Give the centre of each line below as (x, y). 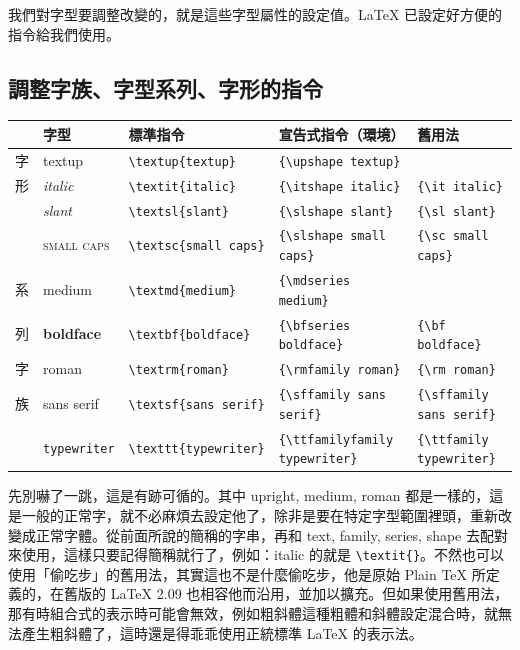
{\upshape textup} (339, 161)
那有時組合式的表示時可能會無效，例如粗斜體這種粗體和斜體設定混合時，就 (253, 613)
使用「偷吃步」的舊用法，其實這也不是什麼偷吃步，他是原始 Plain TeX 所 (247, 573)
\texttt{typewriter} (196, 449)
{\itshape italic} (339, 186)
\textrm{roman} (178, 370)
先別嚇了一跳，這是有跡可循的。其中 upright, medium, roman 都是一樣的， (249, 495)
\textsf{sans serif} (196, 404)
